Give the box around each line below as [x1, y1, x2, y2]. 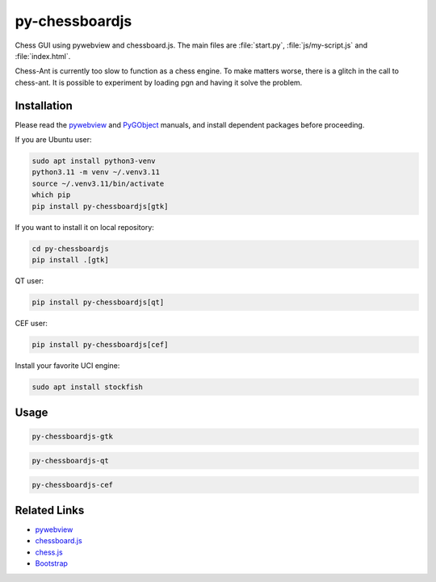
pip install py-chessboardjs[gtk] [31, 202, 169, 211]
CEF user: [15, 318, 48, 328]
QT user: [15, 275, 44, 286]
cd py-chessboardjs [31, 244, 109, 253]
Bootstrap [35, 559, 69, 568]
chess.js [35, 547, 64, 557]
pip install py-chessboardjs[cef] [31, 340, 169, 349]
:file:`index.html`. [15, 51, 71, 61]
